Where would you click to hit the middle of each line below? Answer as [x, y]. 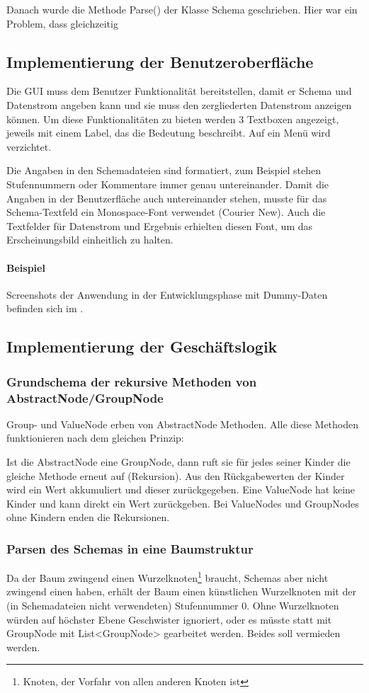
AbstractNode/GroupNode [85, 397]
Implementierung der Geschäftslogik [142, 346]
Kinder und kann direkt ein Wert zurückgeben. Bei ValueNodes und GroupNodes [183, 503]
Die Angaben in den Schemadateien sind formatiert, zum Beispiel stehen [164, 170]
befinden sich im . [45, 308]
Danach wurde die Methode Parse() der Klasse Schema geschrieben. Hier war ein [182, 9]
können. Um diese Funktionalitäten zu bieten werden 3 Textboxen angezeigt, [173, 119]
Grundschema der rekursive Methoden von [132, 381]
